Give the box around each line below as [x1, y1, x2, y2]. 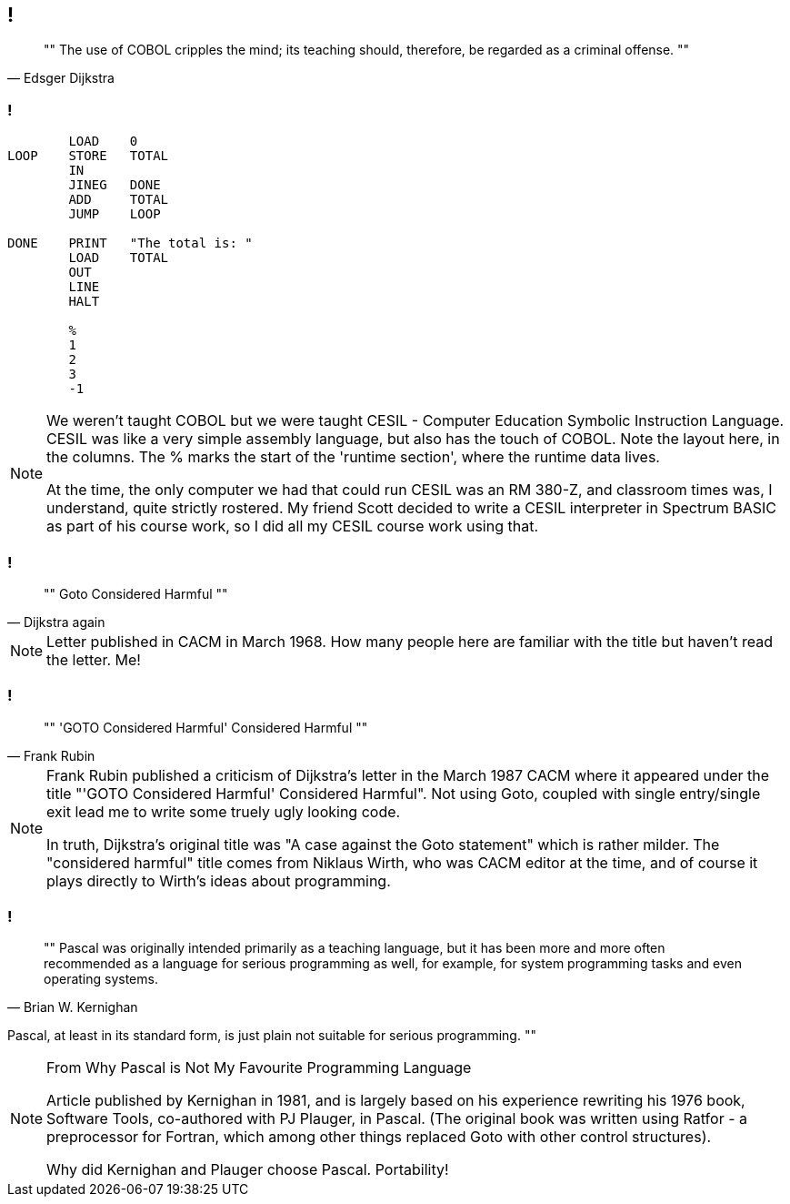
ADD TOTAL [68, 192, 169, 207]
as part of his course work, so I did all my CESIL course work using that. [46, 517, 539, 536]
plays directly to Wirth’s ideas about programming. [46, 871, 391, 890]
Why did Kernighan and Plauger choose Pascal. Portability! [46, 1160, 449, 1179]
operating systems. [44, 971, 158, 987]
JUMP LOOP [68, 207, 161, 222]
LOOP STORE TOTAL [7, 148, 169, 164]
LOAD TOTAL [68, 250, 169, 266]
